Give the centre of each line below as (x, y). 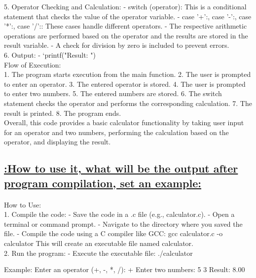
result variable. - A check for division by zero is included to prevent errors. (117, 45)
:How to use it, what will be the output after (121, 168)
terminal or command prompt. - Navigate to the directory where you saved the (123, 224)
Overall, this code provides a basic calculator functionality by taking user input (124, 122)
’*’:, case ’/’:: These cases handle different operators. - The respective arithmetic (126, 26)
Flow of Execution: (33, 64)
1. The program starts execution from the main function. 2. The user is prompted (128, 74)
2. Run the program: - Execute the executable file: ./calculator (98, 253)
